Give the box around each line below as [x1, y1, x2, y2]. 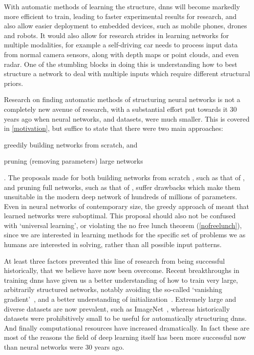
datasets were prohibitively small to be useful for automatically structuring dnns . [4, 313, 247, 323]
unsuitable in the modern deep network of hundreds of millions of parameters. [4, 191, 237, 202]
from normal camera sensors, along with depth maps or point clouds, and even [4, 49, 239, 59]
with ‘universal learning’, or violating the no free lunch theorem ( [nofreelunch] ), [4, 220, 242, 230]
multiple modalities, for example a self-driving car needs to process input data [4, 40, 238, 50]
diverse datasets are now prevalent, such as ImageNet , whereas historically [4, 303, 230, 313]
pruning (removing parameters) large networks [4, 156, 143, 166]
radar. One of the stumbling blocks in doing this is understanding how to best [4, 59, 237, 69]
